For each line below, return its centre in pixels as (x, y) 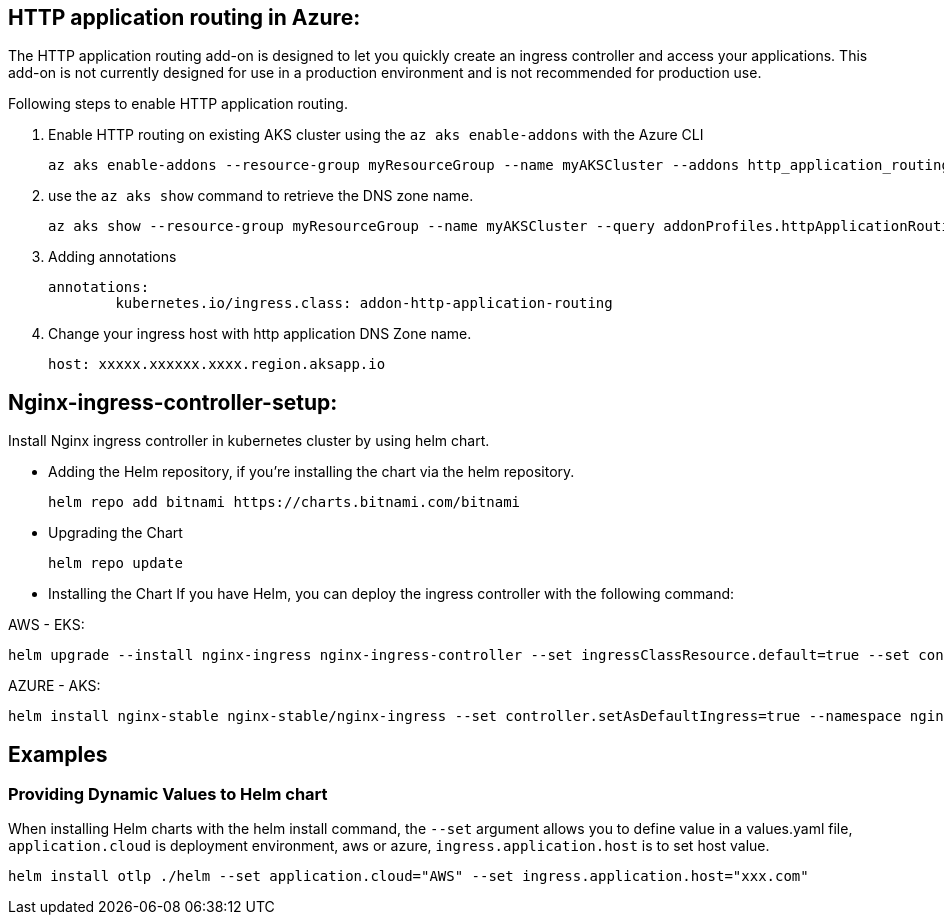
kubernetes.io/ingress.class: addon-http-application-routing (364, 303)
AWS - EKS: (46, 625)
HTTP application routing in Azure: (184, 17)
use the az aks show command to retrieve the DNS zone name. (261, 196)
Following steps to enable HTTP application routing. (178, 104)
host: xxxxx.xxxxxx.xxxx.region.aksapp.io (217, 364)
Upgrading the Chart (115, 533)
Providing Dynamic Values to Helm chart (168, 794)
